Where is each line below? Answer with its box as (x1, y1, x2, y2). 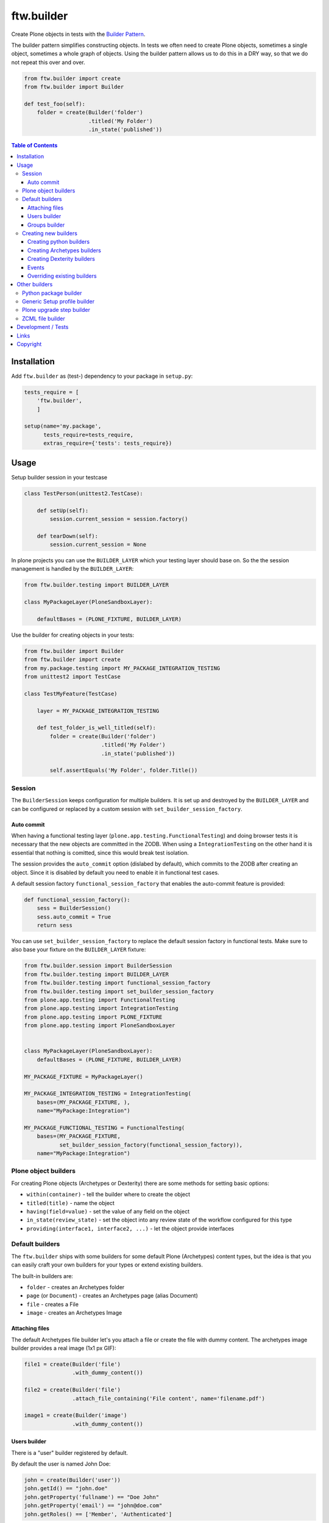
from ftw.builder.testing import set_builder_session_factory (24, 988, 214, 995)
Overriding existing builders (27, 272, 97, 280)
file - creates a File (26, 1301, 79, 1308)
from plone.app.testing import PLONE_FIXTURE (24, 1013, 163, 1020)
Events (27, 264, 45, 271)
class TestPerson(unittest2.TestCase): (24, 490, 143, 496)
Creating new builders (22, 229, 77, 237)
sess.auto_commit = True (37, 913, 111, 920)
